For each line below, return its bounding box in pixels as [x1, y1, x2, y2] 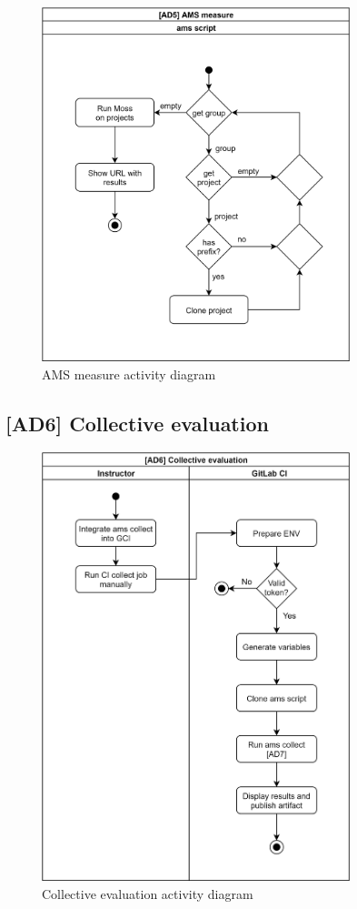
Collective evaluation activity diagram [42, 884, 253, 903]
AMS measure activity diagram [42, 364, 216, 383]
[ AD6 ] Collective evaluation [5, 409, 269, 437]
